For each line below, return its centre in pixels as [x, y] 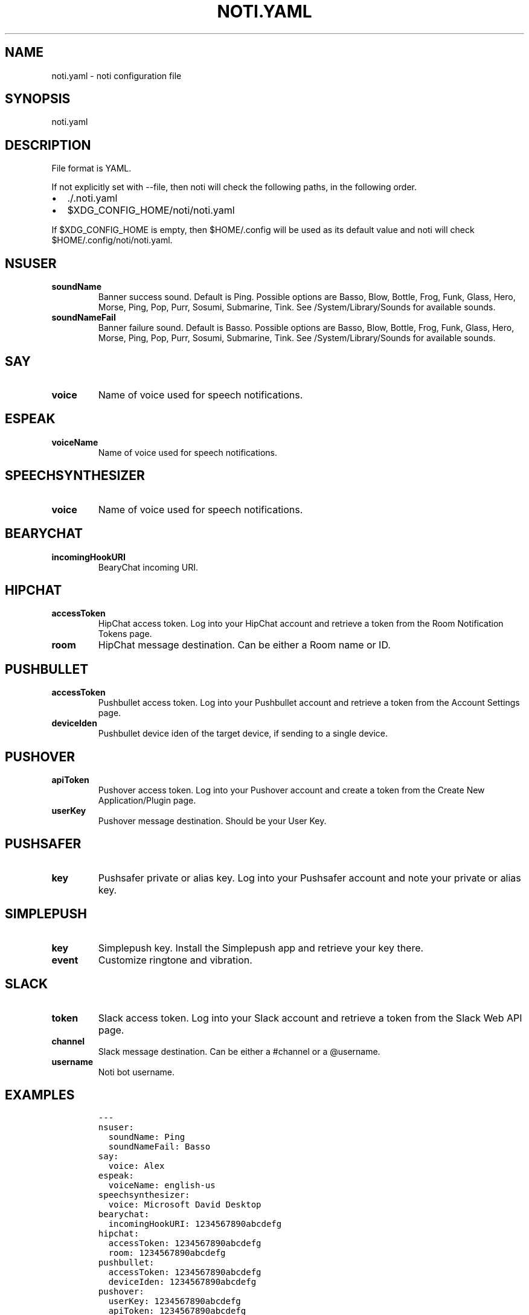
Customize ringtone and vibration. [175, 960]
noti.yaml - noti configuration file [117, 75]
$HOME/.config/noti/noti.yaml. [112, 240]
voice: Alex [136, 1166]
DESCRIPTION [48, 145]
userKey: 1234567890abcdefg [175, 1301]
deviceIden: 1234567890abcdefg [182, 1282]
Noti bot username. [136, 1072]
